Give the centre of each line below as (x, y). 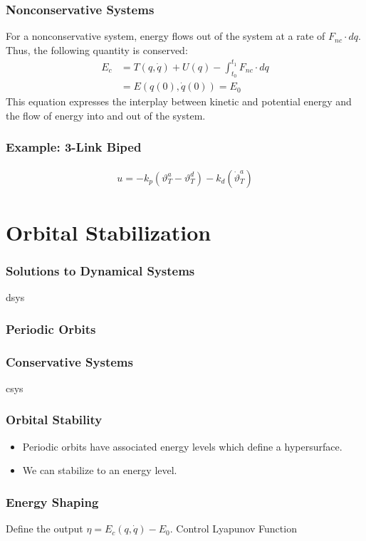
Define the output (45, 529)
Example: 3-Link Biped (74, 147)
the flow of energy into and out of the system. (106, 115)
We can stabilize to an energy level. (100, 470)
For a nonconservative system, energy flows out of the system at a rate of (166, 36)
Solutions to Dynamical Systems (100, 270)
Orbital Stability (54, 420)
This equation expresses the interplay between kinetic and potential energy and (179, 101)
